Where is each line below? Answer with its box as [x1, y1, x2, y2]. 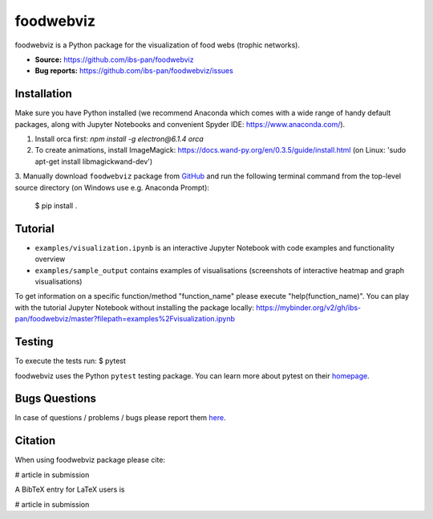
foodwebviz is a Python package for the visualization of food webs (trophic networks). [14, 40, 301, 50]
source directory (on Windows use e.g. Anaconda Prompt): [14, 182, 210, 192]
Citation [14, 434, 56, 447]
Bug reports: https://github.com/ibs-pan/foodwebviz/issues [34, 66, 234, 76]
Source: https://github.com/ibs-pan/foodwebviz [34, 55, 194, 64]
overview [34, 254, 66, 264]
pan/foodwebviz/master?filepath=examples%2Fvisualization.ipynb [14, 314, 236, 324]
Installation [14, 87, 72, 100]
